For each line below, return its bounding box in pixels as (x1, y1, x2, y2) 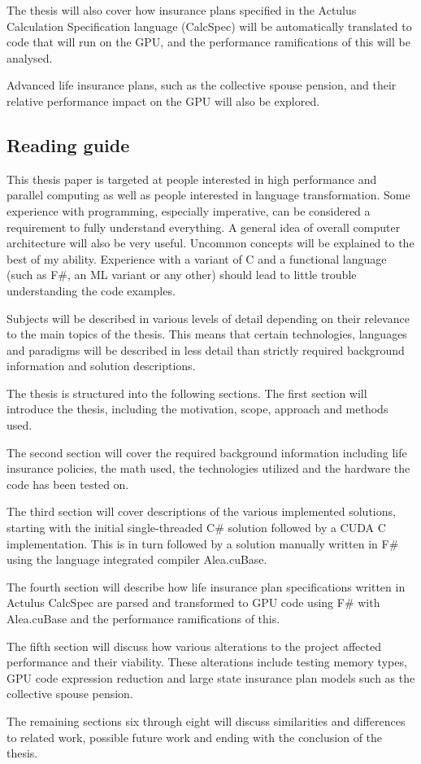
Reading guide (7, 132, 130, 157)
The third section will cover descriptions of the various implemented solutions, (7, 503, 396, 520)
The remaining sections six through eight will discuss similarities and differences (7, 712, 406, 729)
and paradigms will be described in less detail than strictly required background (7, 341, 405, 358)
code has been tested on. (7, 475, 129, 492)
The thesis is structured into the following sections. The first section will (7, 384, 367, 401)
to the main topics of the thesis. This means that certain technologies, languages (7, 325, 407, 343)
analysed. (7, 49, 53, 66)
